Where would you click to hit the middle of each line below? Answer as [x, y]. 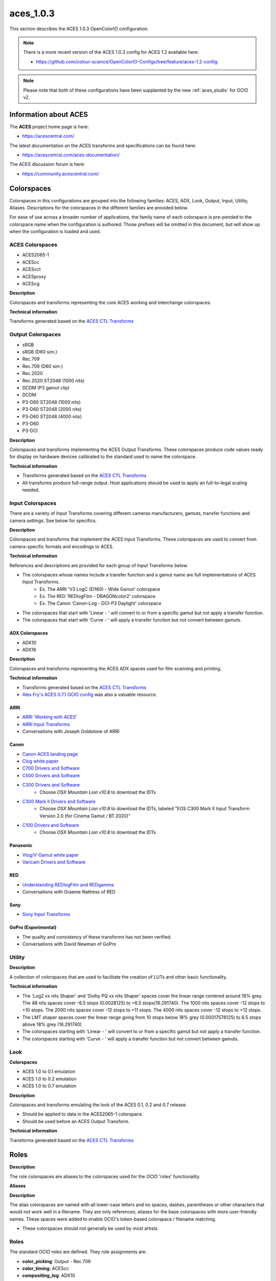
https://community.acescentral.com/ [61, 174]
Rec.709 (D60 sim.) [43, 366]
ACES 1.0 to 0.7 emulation [49, 1086]
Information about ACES [49, 115]
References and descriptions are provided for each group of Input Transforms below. [99, 565]
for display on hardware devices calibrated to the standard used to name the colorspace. [103, 457]
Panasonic [21, 845]
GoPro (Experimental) [33, 927]
